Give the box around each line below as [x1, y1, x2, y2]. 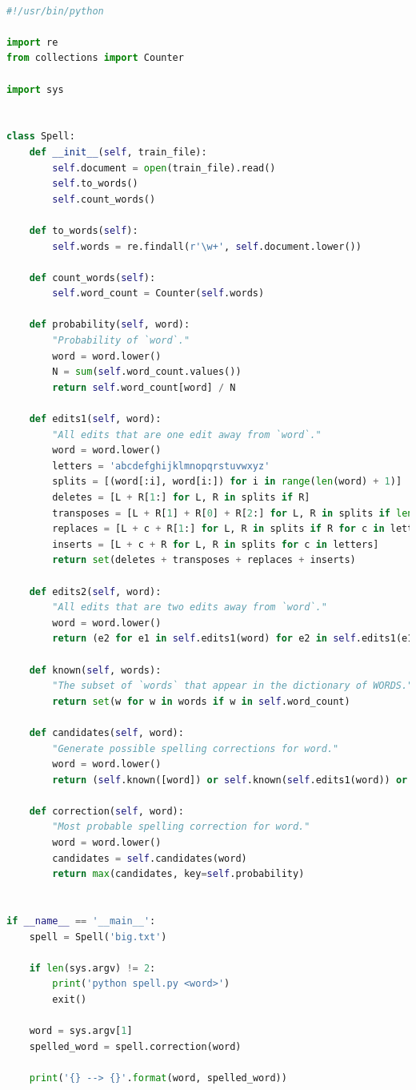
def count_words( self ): [29, 271, 156, 284]
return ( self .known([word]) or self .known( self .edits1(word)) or [52, 774, 408, 786]
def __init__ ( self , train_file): [29, 146, 207, 158]
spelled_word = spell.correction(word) [29, 1040, 242, 1052]
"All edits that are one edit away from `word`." [52, 428, 322, 440]
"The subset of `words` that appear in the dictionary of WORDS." [52, 680, 414, 692]
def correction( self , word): [29, 805, 184, 817]
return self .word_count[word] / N [52, 381, 236, 393]
